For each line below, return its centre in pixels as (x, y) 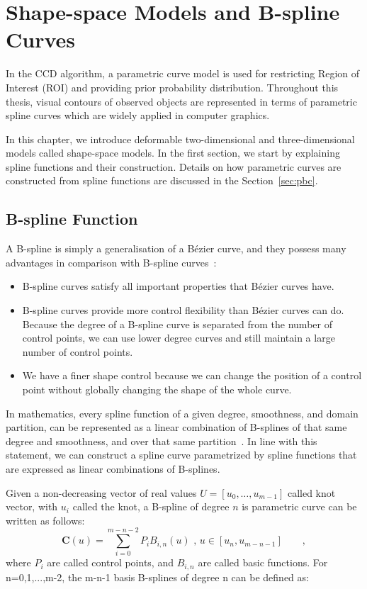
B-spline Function (72, 219)
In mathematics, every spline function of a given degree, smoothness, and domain (182, 413)
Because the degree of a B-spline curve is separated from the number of (177, 324)
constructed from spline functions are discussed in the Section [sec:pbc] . (162, 180)
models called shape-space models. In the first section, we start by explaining (173, 153)
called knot (311, 492)
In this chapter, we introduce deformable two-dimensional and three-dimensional (180, 139)
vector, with (32, 506)
